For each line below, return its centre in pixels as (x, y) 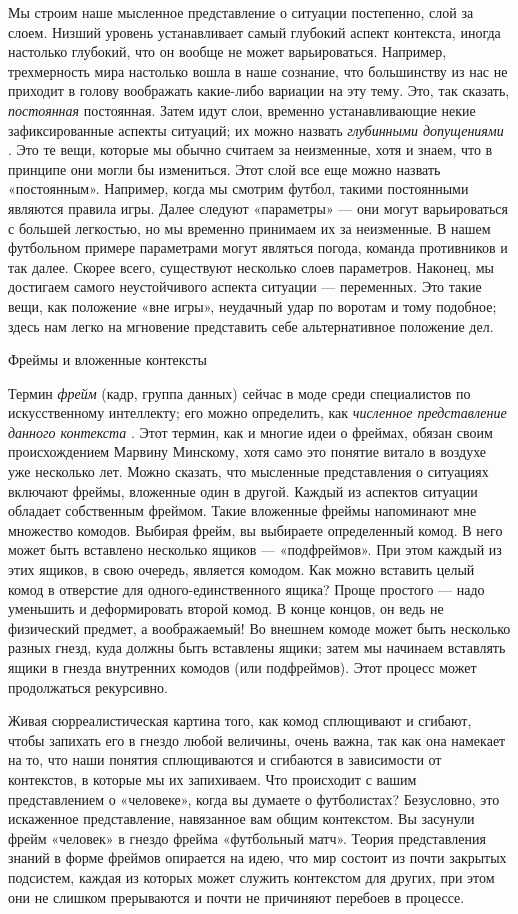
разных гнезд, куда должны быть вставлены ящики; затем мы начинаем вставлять (257, 647)
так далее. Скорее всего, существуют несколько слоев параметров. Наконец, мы (251, 266)
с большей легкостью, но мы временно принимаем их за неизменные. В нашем (249, 227)
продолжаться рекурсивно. (88, 686)
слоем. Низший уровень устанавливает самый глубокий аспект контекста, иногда (254, 31)
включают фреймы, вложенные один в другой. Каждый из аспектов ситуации (243, 490)
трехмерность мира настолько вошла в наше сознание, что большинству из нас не (258, 70)
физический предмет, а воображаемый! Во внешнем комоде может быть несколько (259, 627)
